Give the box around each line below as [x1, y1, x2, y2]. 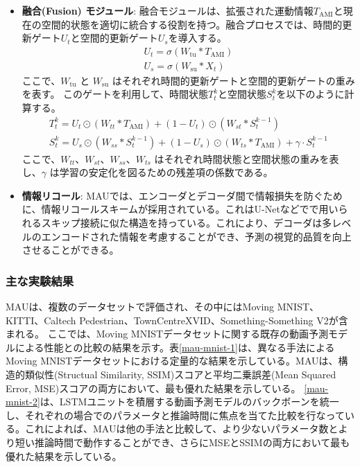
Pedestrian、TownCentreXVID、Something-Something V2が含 [79, 312, 348, 327]
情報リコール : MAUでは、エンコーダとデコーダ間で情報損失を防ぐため [22, 188, 343, 202]
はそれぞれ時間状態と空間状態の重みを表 [154, 151, 339, 166]
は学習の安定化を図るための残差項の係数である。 [49, 165, 273, 179]
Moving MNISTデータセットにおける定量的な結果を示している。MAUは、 [6, 353, 338, 368]
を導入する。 [168, 30, 227, 45]
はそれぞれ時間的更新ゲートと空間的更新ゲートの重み [112, 73, 355, 87]
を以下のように [276, 87, 345, 101]
